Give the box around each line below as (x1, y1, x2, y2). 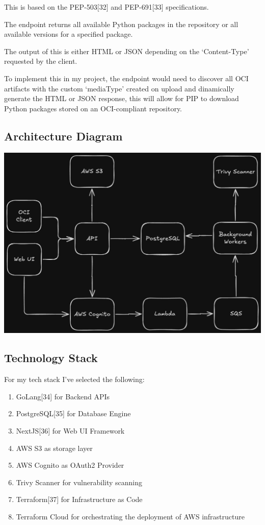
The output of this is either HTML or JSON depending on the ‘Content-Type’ (4, 45, 249, 56)
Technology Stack (4, 350, 98, 366)
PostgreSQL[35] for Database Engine (16, 408, 131, 419)
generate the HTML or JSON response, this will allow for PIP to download (4, 93, 239, 104)
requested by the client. (4, 56, 77, 66)
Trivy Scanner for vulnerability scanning (16, 476, 143, 487)
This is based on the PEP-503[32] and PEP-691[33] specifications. (4, 2, 209, 12)
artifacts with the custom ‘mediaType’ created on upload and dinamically (4, 83, 234, 93)
